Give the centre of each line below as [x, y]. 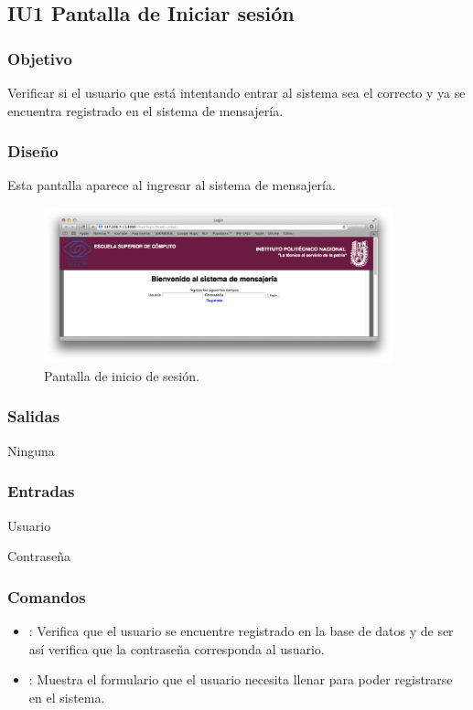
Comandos [47, 596]
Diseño [33, 151]
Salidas [34, 416]
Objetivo [40, 58]
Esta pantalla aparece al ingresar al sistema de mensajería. [172, 185]
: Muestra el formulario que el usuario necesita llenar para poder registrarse [241, 679]
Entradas [41, 491]
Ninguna [31, 450]
